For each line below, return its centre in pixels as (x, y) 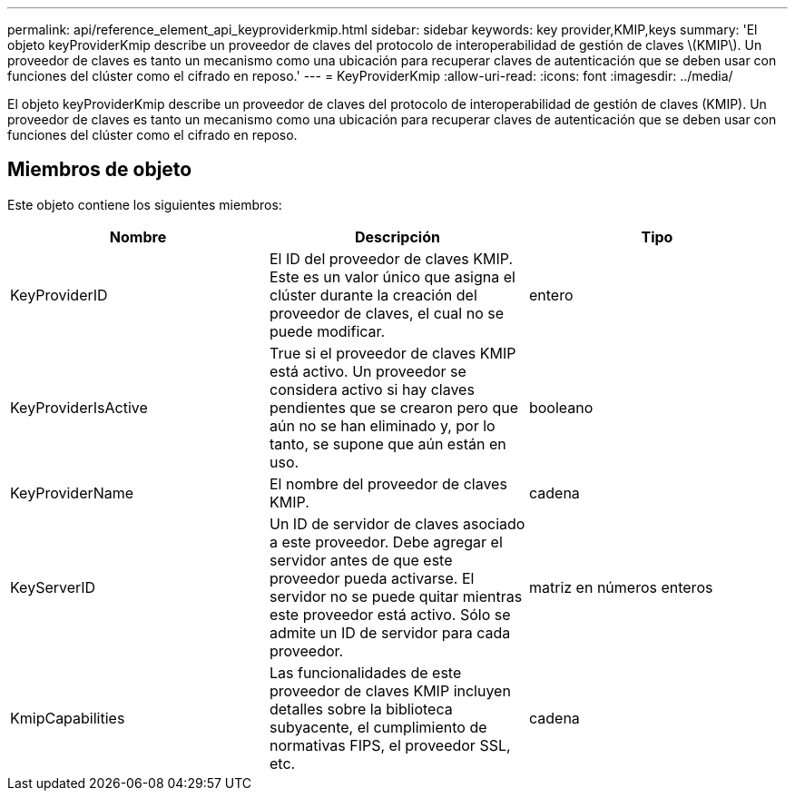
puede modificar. (327, 331)
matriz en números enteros (621, 587)
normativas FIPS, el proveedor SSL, (390, 745)
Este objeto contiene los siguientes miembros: (145, 204)
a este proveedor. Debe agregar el (386, 542)
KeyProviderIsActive (79, 407)
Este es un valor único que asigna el (392, 276)
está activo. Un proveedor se (368, 371)
